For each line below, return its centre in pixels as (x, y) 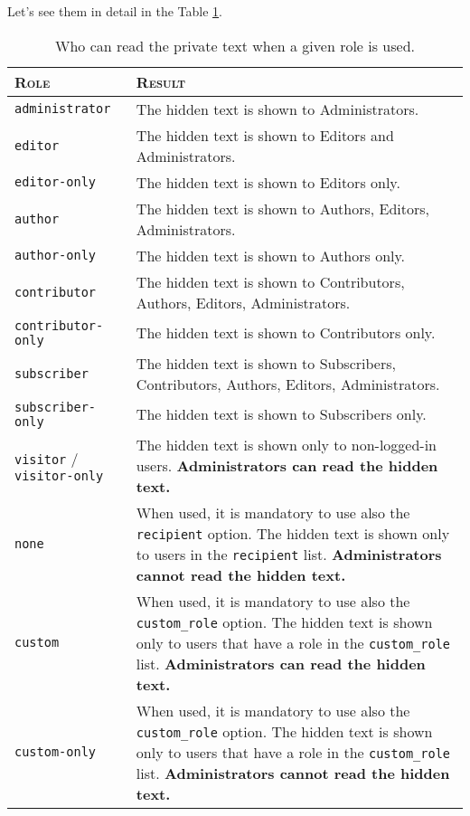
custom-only (56, 752)
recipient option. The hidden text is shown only (293, 533)
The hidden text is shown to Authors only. (271, 255)
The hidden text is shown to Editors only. (268, 182)
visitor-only (59, 475)
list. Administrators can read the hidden (281, 663)
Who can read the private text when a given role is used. (235, 45)
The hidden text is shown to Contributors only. (286, 333)
